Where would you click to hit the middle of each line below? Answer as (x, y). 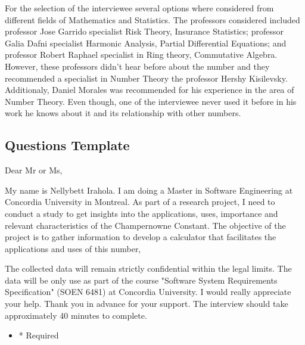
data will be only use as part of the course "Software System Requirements (141, 280)
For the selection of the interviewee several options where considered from (139, 8)
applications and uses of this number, (73, 248)
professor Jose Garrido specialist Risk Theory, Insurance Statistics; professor (144, 31)
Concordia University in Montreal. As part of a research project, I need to (140, 202)
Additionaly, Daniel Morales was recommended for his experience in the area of (150, 90)
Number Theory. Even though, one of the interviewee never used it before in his (151, 101)
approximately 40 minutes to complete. (76, 315)
